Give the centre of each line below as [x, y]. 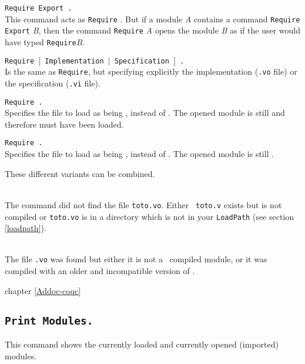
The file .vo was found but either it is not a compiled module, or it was [136, 259]
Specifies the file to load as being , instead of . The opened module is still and [145, 113]
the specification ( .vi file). [53, 83]
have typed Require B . [45, 41]
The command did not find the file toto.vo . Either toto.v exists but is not [143, 204]
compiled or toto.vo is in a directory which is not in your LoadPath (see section [150, 216]
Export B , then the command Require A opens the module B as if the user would [153, 30]
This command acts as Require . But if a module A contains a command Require [152, 19]
